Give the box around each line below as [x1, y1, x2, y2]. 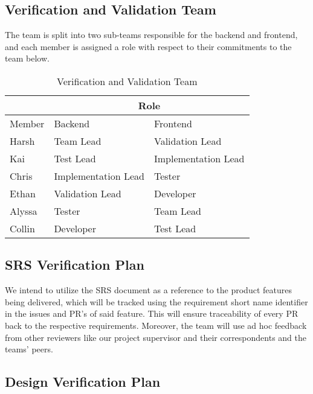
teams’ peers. [5, 343, 53, 355]
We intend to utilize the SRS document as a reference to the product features [5, 284, 292, 296]
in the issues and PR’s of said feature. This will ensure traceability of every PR [5, 307, 298, 320]
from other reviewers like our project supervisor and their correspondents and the [5, 331, 306, 343]
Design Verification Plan [5, 372, 161, 391]
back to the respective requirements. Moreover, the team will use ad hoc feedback [5, 319, 307, 331]
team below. [5, 52, 50, 65]
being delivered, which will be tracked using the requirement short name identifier [5, 295, 308, 308]
